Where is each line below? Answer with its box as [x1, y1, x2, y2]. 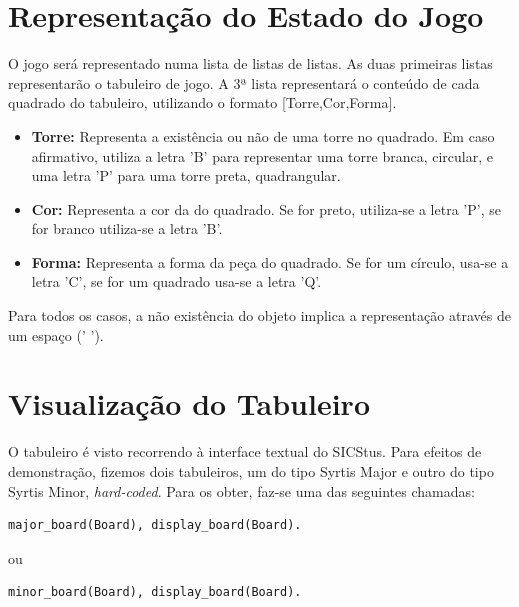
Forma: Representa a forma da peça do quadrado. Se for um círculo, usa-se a [31, 251, 509, 272]
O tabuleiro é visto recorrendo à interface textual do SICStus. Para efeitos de [8, 441, 482, 462]
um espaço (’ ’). [8, 324, 104, 345]
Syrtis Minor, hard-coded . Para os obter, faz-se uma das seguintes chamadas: [8, 480, 475, 501]
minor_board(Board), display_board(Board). [8, 585, 302, 600]
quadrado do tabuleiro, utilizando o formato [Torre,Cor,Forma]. [8, 92, 397, 113]
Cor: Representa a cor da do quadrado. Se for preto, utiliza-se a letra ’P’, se [31, 198, 501, 219]
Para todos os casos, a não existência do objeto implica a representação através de [8, 305, 511, 326]
